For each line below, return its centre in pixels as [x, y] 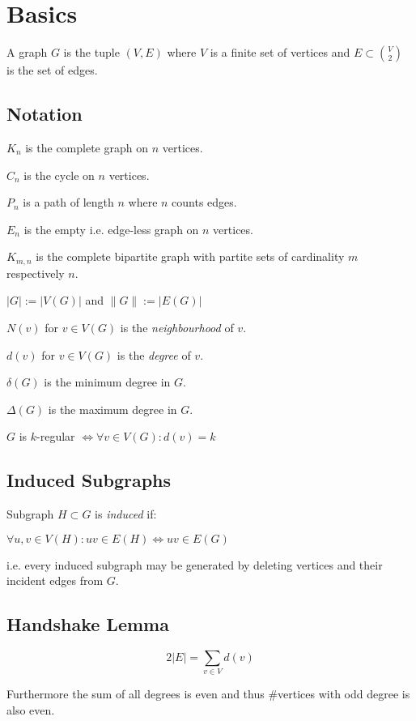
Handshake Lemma [88, 624]
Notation [45, 114]
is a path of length [68, 202]
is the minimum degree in [107, 382]
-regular [56, 436]
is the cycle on [59, 175]
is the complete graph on [87, 147]
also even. [31, 710]
